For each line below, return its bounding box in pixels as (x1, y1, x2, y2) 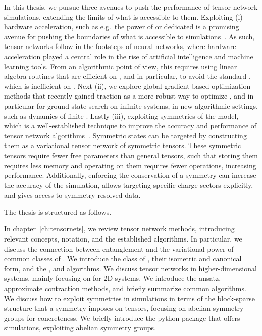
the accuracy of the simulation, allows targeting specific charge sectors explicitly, (4, 179, 253, 190)
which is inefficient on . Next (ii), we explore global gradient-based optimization (4, 80, 251, 91)
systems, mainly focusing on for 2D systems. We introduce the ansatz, (4, 273, 221, 283)
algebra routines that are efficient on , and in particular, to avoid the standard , (4, 71, 251, 81)
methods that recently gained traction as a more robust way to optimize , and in (4, 90, 254, 101)
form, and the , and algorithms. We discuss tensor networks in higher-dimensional (4, 263, 257, 273)
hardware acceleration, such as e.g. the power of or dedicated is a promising (4, 21, 239, 32)
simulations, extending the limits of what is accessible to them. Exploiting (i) (4, 11, 243, 22)
